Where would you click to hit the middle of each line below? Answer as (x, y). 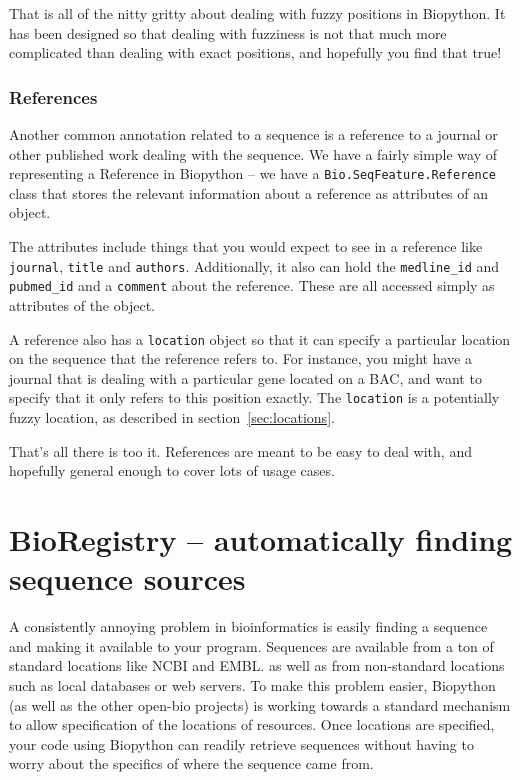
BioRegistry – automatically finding (261, 539)
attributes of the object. (82, 304)
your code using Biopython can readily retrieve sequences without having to (241, 743)
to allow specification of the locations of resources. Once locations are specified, (252, 724)
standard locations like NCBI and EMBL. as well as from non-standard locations (257, 665)
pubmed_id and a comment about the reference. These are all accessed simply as (252, 285)
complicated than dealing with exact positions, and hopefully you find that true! (255, 52)
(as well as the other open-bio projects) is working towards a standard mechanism (260, 704)
